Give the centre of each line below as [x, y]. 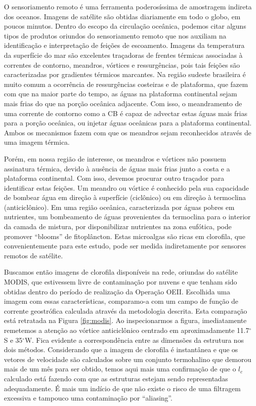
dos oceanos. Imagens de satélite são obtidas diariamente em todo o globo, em [122, 16]
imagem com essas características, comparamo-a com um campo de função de [121, 301]
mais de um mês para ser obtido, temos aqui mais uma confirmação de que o [120, 369]
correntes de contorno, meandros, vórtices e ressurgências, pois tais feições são [122, 64]
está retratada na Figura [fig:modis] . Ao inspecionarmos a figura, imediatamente [125, 320]
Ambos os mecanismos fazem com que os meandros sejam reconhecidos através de [128, 132]
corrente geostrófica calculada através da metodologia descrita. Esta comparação [126, 310]
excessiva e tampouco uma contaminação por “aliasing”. [88, 398]
